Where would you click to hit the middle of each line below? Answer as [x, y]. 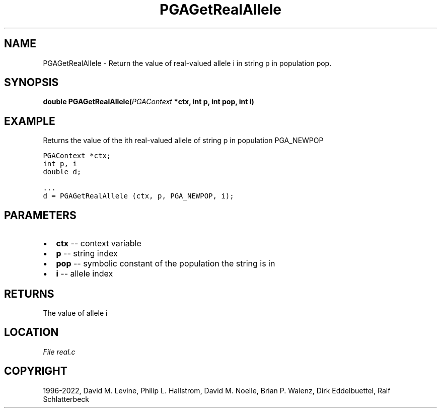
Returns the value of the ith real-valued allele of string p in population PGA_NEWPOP [183, 141]
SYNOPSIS [31, 83]
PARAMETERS [40, 215]
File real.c [59, 352]
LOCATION [31, 332]
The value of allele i [75, 313]
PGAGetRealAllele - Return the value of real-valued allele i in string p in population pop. [187, 63]
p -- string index [87, 254]
